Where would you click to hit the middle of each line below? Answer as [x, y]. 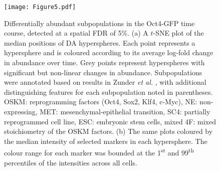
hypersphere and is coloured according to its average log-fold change [109, 52]
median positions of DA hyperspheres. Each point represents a [100, 42]
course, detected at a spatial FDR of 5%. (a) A [76, 33]
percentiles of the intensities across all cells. [71, 162]
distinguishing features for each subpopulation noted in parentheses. [108, 92]
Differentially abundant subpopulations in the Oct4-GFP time [99, 23]
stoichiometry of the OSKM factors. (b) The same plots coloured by [108, 131]
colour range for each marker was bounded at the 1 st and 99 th [99, 152]
